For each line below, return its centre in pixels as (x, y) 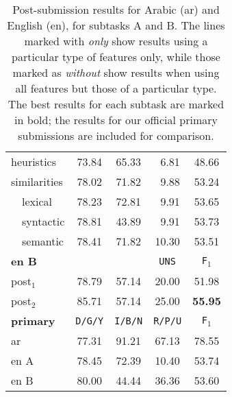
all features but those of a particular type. (116, 88)
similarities (37, 181)
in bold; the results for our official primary (116, 120)
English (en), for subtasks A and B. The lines (116, 25)
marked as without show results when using (116, 72)
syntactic (43, 221)
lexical (37, 201)
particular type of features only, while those (116, 57)
